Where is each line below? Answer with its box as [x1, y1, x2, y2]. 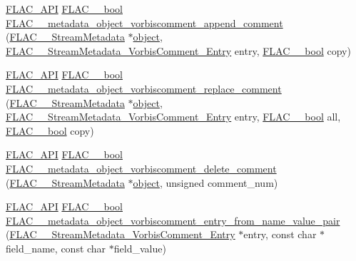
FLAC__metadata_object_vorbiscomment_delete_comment [6, 160, 277, 175]
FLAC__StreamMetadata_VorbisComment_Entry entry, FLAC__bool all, [6, 109, 341, 124]
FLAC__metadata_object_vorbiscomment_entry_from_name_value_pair [6, 213, 340, 227]
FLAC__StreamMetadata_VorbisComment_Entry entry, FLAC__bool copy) [6, 43, 351, 58]
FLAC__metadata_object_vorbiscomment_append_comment [6, 15, 283, 30]
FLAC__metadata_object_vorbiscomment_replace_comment [6, 81, 282, 96]
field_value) [113, 240, 166, 255]
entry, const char [243, 227, 317, 242]
